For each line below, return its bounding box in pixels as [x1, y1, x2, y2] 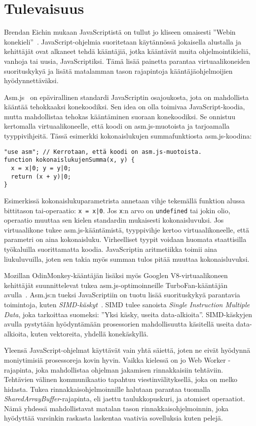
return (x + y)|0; [11, 173, 72, 180]
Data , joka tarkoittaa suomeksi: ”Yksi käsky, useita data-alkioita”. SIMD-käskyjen [4, 309, 253, 319]
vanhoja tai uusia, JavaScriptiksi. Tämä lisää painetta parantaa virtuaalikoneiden [4, 55, 250, 66]
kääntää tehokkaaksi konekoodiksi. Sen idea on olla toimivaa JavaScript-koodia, [4, 101, 245, 112]
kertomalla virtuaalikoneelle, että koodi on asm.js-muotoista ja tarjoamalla [4, 121, 230, 131]
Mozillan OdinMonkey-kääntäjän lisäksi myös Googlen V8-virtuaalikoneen [4, 270, 228, 281]
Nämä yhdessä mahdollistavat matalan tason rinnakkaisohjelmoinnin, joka [4, 403, 229, 413]
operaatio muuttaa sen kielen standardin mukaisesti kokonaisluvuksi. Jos [4, 215, 224, 225]
